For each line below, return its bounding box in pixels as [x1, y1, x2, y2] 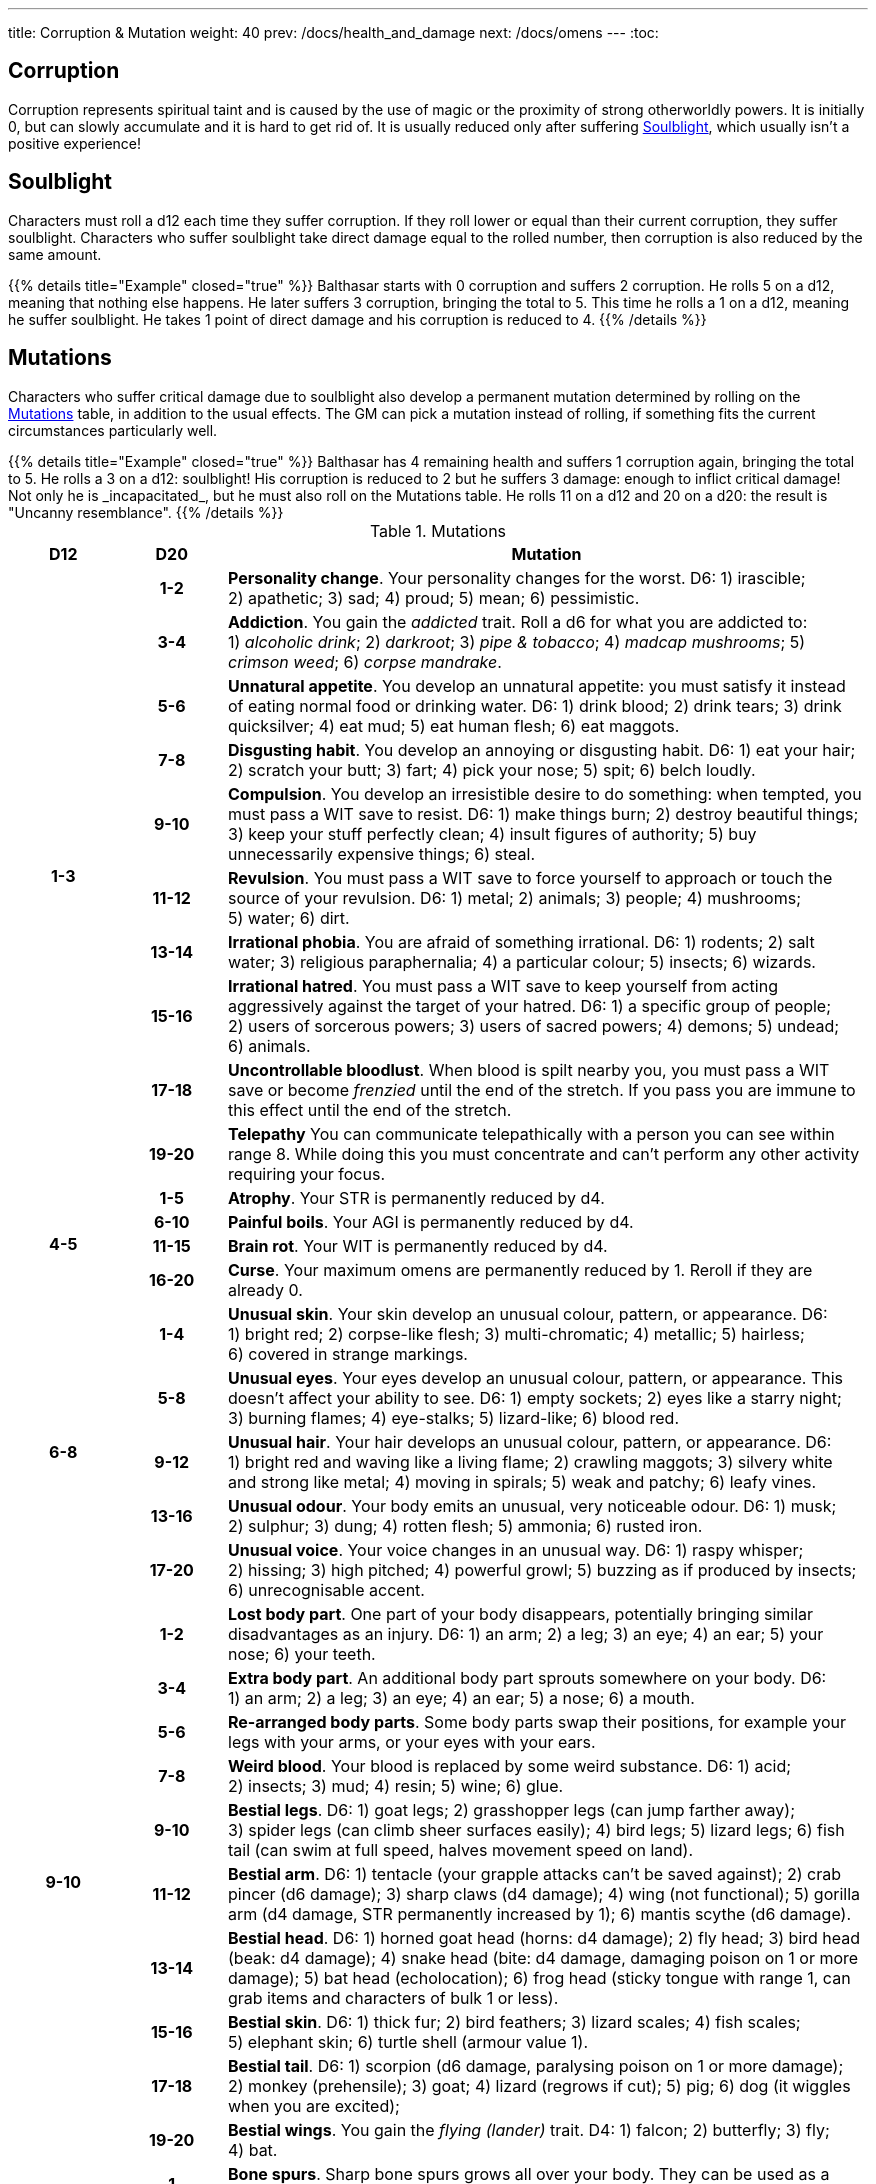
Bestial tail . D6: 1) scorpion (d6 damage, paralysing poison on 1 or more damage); [228, 2055, 844, 2076]
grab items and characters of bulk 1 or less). [228, 1987, 559, 2008]
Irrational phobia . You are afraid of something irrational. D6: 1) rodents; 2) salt [228, 931, 815, 952]
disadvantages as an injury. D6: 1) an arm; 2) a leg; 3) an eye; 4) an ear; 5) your [228, 1623, 824, 1644]
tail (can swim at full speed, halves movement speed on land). [228, 1839, 694, 1860]
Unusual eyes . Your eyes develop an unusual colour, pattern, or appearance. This [228, 1367, 844, 1388]
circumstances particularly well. [8, 421, 218, 439]
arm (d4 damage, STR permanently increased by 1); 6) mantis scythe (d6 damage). [228, 1903, 851, 1924]
